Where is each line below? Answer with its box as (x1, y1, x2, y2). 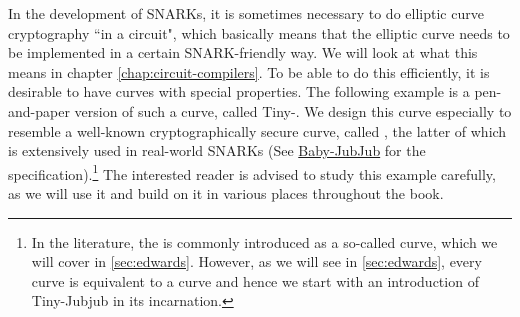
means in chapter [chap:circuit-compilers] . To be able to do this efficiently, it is (8, 61, 490, 82)
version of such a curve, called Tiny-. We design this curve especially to (74, 100, 512, 121)
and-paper (8, 100, 70, 121)
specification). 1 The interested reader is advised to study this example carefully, (8, 160, 496, 184)
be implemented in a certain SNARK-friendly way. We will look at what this (8, 42, 478, 63)
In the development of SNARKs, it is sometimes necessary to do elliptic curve (8, 3, 484, 23)
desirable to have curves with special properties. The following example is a (8, 81, 470, 102)
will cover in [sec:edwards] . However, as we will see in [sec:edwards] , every (31, 251, 482, 272)
